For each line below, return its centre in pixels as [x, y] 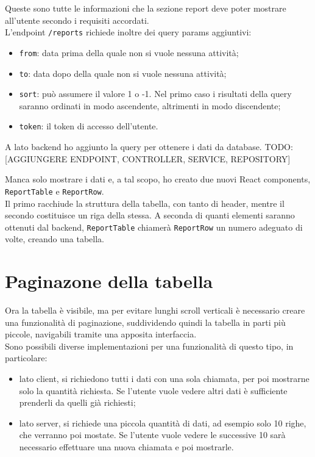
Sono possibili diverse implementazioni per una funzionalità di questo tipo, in [149, 346]
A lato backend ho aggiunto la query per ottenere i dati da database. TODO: [149, 147]
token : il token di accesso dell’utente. [89, 126]
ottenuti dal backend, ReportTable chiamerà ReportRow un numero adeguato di [154, 227]
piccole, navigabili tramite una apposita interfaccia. [101, 334]
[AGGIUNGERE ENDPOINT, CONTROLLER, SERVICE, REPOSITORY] [148, 158]
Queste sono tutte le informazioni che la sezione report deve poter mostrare [146, 8]
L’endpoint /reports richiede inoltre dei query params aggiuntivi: [128, 32]
